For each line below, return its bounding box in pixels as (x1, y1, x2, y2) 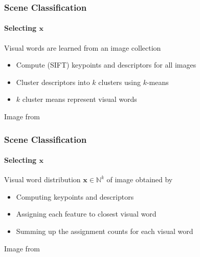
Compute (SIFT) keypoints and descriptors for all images (16, 59, 196, 70)
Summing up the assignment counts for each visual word (16, 226, 193, 237)
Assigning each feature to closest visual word (16, 208, 157, 219)
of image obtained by (106, 174, 173, 185)
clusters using (98, 76, 141, 87)
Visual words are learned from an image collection (4, 42, 161, 53)
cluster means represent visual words (22, 94, 137, 104)
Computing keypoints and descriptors (16, 191, 134, 202)
